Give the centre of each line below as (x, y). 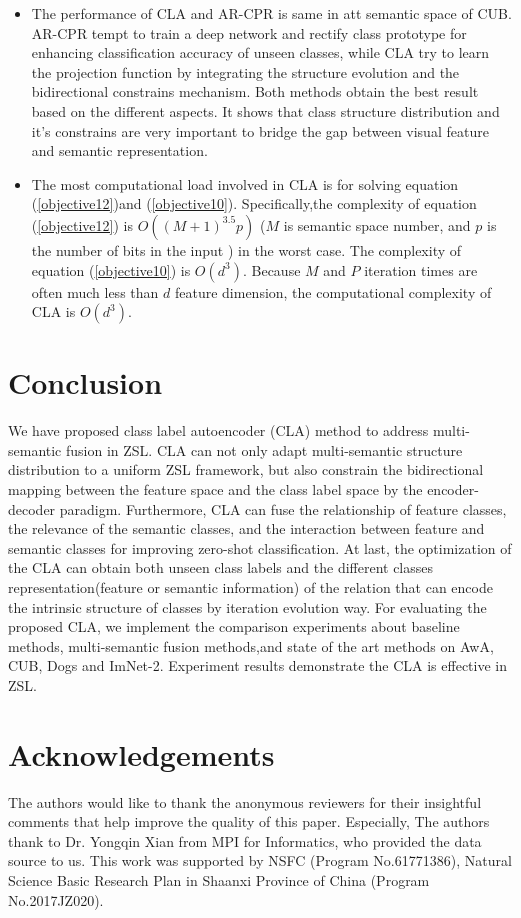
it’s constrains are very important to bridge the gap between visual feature (260, 130)
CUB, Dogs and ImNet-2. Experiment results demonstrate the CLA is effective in (257, 665)
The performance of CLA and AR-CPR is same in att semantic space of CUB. (271, 13)
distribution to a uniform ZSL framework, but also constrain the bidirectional (246, 469)
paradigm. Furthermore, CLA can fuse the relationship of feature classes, (283, 508)
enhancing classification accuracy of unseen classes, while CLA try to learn (260, 52)
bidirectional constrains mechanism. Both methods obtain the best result (255, 91)
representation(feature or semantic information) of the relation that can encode (250, 587)
